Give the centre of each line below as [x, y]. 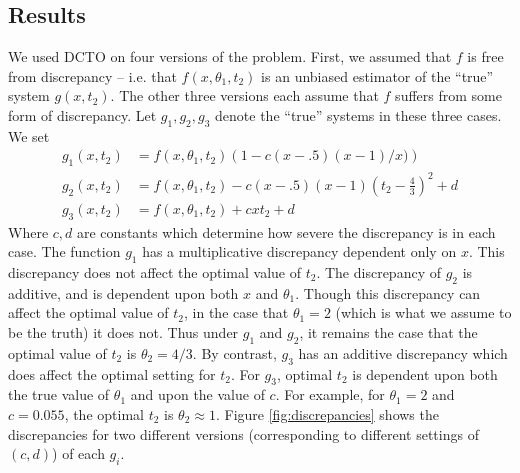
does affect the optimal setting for [112, 373]
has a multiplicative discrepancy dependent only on [299, 251]
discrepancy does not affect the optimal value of [155, 271]
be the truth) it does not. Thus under [123, 331]
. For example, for [330, 394]
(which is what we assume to [423, 312]
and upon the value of [197, 394]
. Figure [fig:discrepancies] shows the [327, 413]
